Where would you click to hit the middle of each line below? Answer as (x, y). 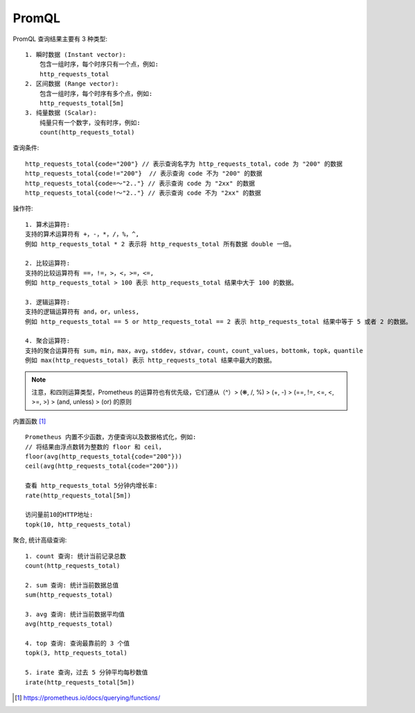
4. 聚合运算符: (48, 341)
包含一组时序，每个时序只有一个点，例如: (99, 65)
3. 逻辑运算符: (48, 302)
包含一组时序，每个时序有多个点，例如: (96, 93)
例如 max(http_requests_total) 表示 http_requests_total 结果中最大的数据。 (151, 360)
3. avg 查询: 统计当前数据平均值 (75, 614)
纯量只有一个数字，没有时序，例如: (90, 122)
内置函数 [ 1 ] (29, 421)
